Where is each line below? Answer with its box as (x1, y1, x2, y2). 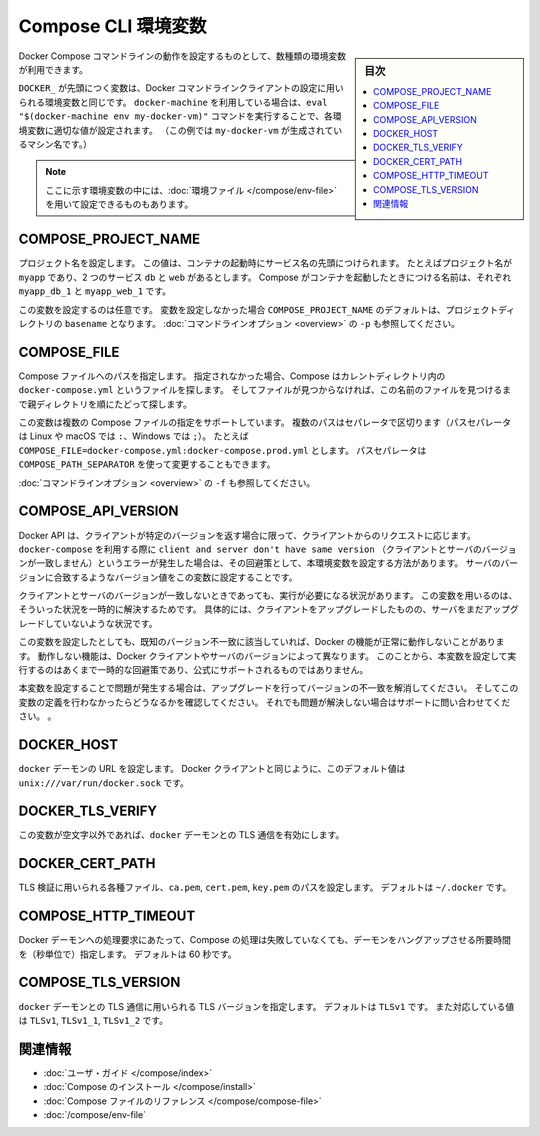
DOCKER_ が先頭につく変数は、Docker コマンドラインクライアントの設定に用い (18, 82, 344, 94)
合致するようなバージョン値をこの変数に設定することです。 (53, 571, 298, 583)
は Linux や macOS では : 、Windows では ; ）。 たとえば (18, 430, 249, 442)
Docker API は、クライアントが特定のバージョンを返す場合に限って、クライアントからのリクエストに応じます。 (18, 529, 477, 541)
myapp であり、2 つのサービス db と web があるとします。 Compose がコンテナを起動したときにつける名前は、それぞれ (18, 271, 512, 283)
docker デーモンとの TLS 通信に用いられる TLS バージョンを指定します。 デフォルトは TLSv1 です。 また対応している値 (18, 1000, 515, 1012)
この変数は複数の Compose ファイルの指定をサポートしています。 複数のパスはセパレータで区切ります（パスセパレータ (18, 416, 512, 429)
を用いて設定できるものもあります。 (45, 198, 194, 210)
